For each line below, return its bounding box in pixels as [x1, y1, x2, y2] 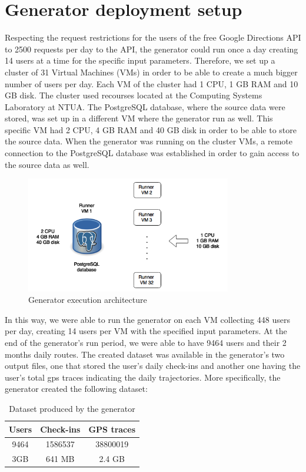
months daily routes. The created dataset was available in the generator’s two [5, 348, 285, 360]
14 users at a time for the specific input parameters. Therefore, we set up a [5, 54, 275, 67]
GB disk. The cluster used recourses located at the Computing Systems [5, 89, 262, 101]
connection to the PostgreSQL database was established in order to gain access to [5, 147, 300, 159]
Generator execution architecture [28, 293, 147, 306]
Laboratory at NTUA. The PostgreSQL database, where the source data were [5, 100, 285, 113]
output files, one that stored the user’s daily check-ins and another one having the [5, 359, 301, 372]
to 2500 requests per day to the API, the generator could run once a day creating [5, 42, 298, 55]
